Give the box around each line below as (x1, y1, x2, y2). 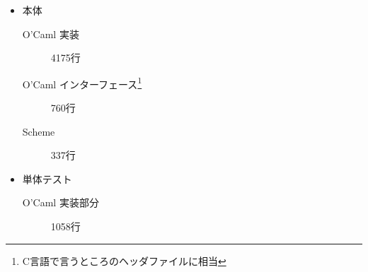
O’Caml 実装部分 (22, 195, 99, 210)
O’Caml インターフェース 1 (22, 74, 142, 91)
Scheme (22, 124, 55, 138)
